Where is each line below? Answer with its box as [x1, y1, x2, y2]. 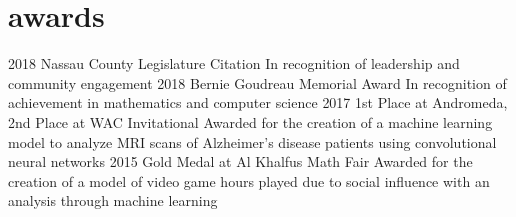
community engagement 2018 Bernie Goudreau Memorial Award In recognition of [8, 72, 507, 93]
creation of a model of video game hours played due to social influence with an [8, 170, 490, 191]
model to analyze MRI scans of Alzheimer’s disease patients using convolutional [8, 131, 497, 152]
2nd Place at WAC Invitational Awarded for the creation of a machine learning [8, 111, 493, 132]
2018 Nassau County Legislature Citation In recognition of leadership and [8, 53, 460, 74]
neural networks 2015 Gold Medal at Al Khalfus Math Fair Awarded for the [8, 151, 473, 172]
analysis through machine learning [8, 190, 218, 211]
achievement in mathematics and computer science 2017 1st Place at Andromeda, [8, 92, 508, 113]
